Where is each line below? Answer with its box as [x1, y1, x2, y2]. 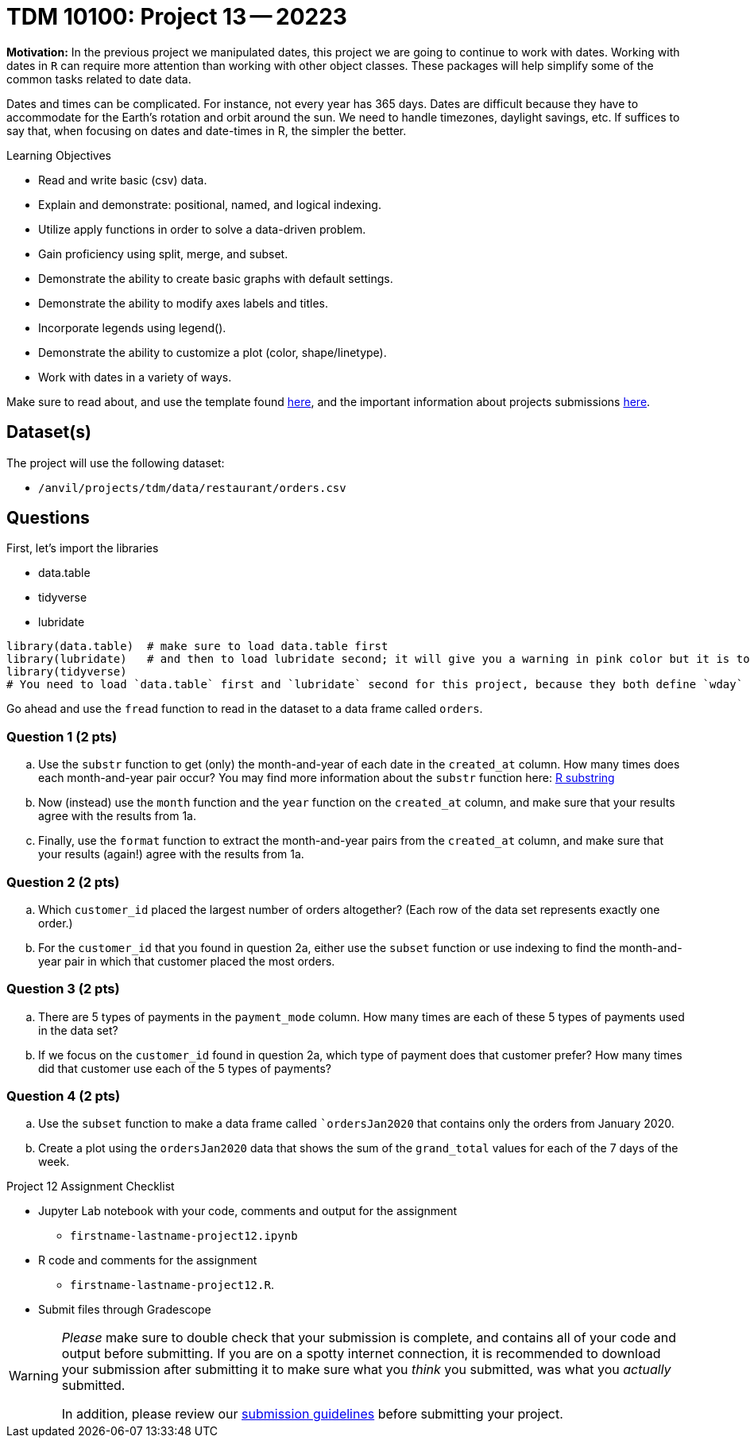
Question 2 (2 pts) [6, 873, 120, 890]
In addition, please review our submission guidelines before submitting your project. [61, 1406, 563, 1423]
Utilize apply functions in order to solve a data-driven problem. [38, 222, 366, 236]
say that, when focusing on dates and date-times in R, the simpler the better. [6, 123, 407, 137]
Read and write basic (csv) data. [38, 172, 207, 187]
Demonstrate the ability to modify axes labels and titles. [38, 296, 328, 310]
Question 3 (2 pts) [6, 981, 120, 997]
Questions [6, 508, 90, 528]
